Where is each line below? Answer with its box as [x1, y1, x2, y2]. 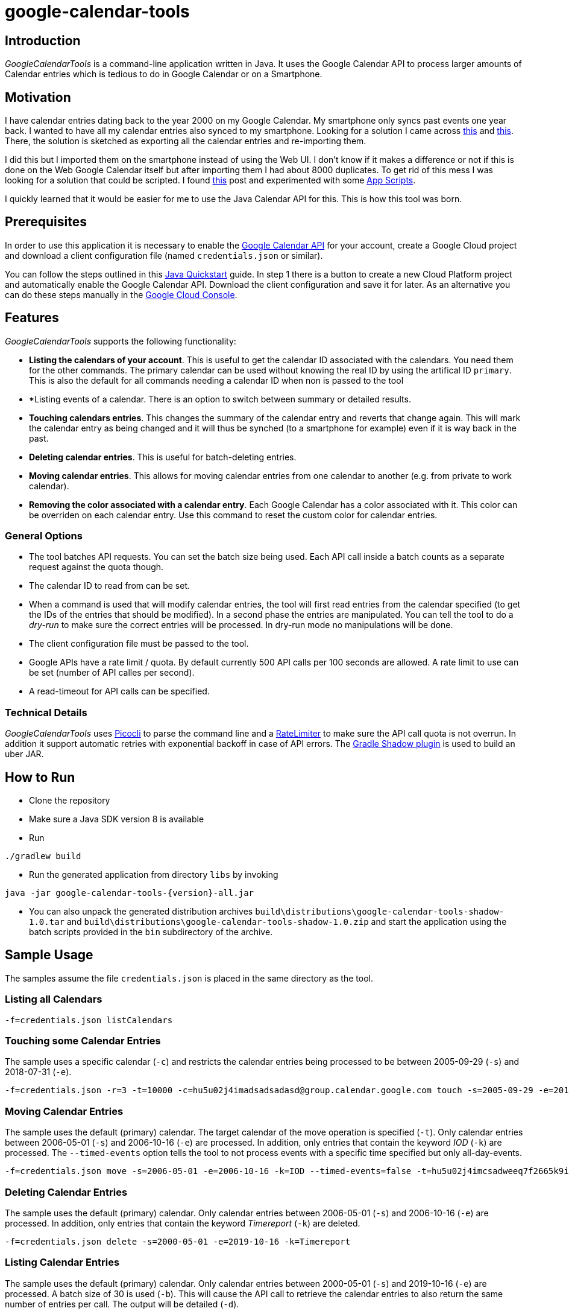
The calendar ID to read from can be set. [29, 580, 190, 591]
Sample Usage [5, 947, 93, 963]
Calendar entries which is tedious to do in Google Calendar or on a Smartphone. [5, 69, 322, 80]
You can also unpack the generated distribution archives [29, 906, 253, 917]
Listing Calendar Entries [5, 1256, 120, 1269]
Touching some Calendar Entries [5, 1035, 161, 1047]
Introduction [5, 33, 81, 48]
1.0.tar [29, 917, 65, 927]
